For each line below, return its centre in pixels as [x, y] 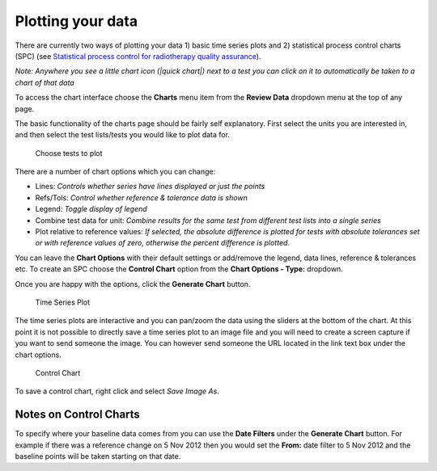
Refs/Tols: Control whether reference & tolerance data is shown [142, 197]
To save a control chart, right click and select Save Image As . [117, 391]
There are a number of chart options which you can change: [115, 172]
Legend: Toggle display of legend [91, 209]
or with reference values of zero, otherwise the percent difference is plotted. [163, 243]
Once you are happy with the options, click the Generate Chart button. [133, 284]
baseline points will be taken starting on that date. [98, 456]
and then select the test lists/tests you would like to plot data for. [123, 135]
